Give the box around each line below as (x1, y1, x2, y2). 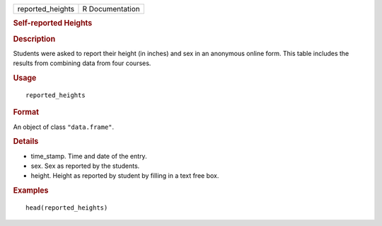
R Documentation (82, 4, 141, 13)
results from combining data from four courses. (13, 59, 151, 67)
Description (13, 34, 56, 44)
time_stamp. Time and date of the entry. (30, 152, 148, 160)
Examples (13, 186, 49, 196)
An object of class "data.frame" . (13, 123, 115, 131)
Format (13, 107, 39, 117)
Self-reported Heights (13, 18, 93, 28)
